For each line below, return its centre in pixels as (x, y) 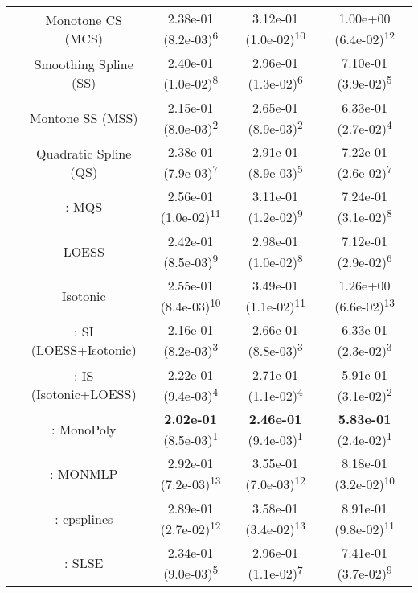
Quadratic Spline (84, 153)
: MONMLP (84, 474)
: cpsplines (84, 518)
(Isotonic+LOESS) (84, 394)
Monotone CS (84, 19)
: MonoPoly (84, 430)
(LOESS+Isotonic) (84, 349)
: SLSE (84, 563)
